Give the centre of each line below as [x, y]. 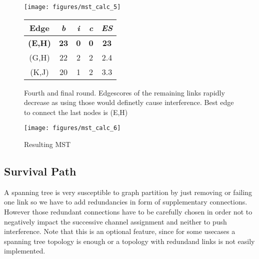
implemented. [25, 251]
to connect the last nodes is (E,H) [76, 112]
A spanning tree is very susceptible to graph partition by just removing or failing [128, 192]
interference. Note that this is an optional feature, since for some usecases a [120, 231]
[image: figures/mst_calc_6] [72, 128]
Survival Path [40, 171]
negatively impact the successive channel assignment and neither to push [115, 221]
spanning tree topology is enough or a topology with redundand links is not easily [129, 241]
